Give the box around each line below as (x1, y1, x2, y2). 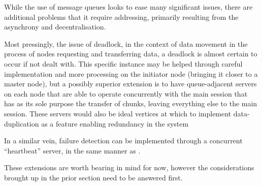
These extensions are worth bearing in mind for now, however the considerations (4, 162, 254, 173)
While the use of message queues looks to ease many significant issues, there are (4, 2, 253, 12)
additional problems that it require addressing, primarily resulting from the (4, 11, 239, 22)
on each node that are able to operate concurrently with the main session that (4, 88, 248, 99)
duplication (4, 118, 39, 129)
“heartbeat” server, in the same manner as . (4, 145, 141, 156)
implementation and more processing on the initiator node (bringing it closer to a (4, 68, 258, 79)
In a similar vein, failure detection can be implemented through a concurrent (4, 135, 243, 146)
